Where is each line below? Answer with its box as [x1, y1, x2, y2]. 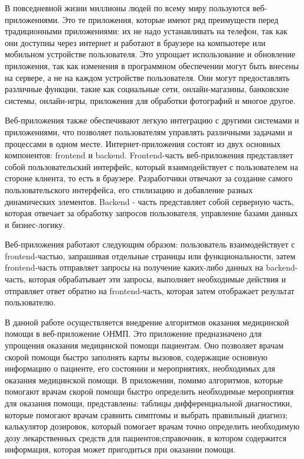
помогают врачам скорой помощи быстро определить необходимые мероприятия [5, 385, 294, 398]
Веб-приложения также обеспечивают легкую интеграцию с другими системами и [5, 114, 299, 126]
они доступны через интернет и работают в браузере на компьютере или [5, 36, 266, 48]
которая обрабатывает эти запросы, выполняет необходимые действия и [28, 273, 286, 285]
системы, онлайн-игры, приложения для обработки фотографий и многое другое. [5, 94, 296, 106]
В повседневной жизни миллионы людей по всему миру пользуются [5, 2, 250, 14]
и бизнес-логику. [5, 218, 65, 230]
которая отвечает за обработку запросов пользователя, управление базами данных [5, 207, 298, 219]
